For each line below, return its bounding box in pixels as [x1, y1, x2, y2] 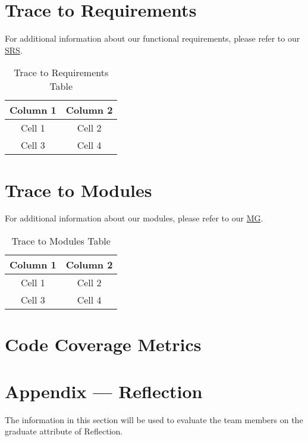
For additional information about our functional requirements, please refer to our [5, 32, 300, 45]
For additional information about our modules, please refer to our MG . [5, 212, 263, 224]
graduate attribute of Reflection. [5, 425, 123, 437]
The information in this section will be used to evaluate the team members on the [5, 413, 303, 426]
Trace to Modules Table [11, 234, 111, 248]
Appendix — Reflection [5, 379, 203, 403]
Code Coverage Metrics [5, 332, 202, 356]
